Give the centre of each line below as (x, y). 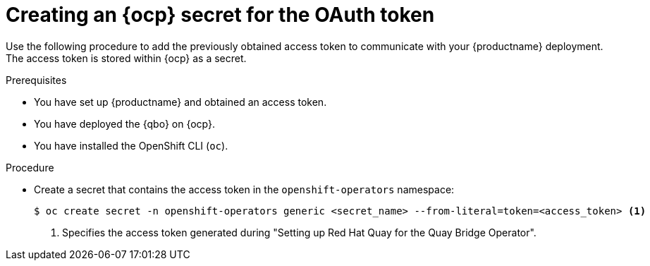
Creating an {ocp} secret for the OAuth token (220, 15)
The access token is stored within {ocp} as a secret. (126, 58)
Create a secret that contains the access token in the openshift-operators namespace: (244, 189)
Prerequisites (36, 80)
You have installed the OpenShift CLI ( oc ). (131, 145)
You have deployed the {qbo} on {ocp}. (125, 123)
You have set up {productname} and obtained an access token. (180, 102)
